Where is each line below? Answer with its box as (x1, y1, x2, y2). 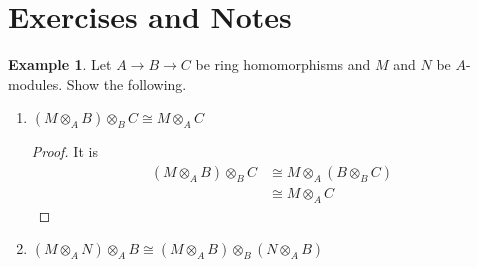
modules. (8, 73, 63, 94)
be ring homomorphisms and (195, 54, 371, 75)
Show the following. (66, 73, 187, 94)
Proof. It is (31, 141, 98, 162)
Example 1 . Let (8, 54, 112, 75)
